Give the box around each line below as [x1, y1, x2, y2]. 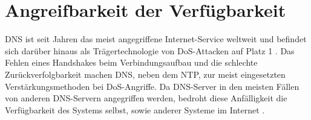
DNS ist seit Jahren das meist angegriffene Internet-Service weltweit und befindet [5, 33, 307, 45]
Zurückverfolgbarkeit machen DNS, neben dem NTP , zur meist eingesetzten [5, 68, 286, 80]
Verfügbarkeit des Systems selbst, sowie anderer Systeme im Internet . [5, 103, 265, 116]
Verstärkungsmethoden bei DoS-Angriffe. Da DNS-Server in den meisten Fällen [5, 80, 300, 92]
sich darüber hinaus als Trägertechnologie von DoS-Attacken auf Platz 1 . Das [5, 44, 295, 57]
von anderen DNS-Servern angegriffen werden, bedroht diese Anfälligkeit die [5, 92, 287, 104]
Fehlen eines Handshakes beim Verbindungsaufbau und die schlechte [5, 56, 258, 69]
